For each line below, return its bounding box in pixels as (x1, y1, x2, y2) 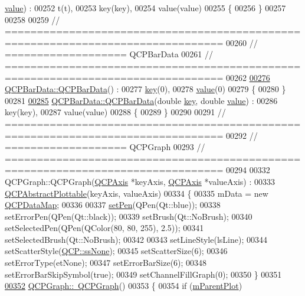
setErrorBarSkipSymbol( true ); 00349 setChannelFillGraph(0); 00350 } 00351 (5, 268, 282, 280)
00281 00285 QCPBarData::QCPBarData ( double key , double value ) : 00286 (5, 94, 278, 106)
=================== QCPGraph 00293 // (5, 141, 205, 153)
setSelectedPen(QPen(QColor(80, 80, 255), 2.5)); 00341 (5, 222, 204, 234)
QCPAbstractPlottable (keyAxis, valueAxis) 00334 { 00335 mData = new (5, 187, 268, 199)
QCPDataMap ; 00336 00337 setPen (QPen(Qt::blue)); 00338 (5, 199, 221, 211)
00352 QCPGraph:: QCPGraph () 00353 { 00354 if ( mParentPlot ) (5, 279, 242, 292)
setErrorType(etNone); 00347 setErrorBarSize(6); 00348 (5, 256, 207, 269)
